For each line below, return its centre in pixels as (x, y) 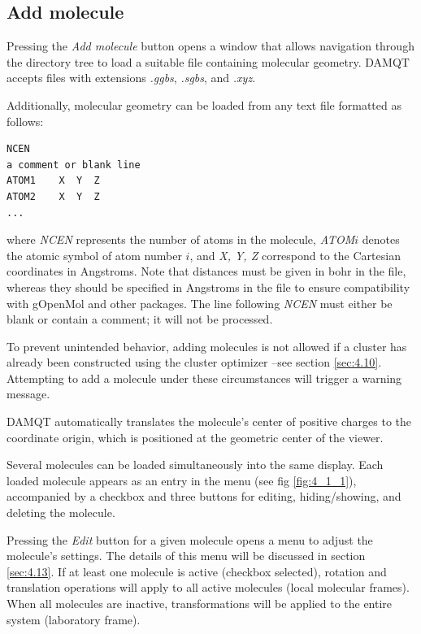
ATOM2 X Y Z (53, 196)
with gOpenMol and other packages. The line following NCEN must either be (200, 303)
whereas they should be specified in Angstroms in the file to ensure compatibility (208, 287)
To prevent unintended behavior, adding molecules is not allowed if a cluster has (207, 346)
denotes (381, 239)
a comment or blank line (74, 165)
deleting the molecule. (61, 512)
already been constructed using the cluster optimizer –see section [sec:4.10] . (194, 362)
